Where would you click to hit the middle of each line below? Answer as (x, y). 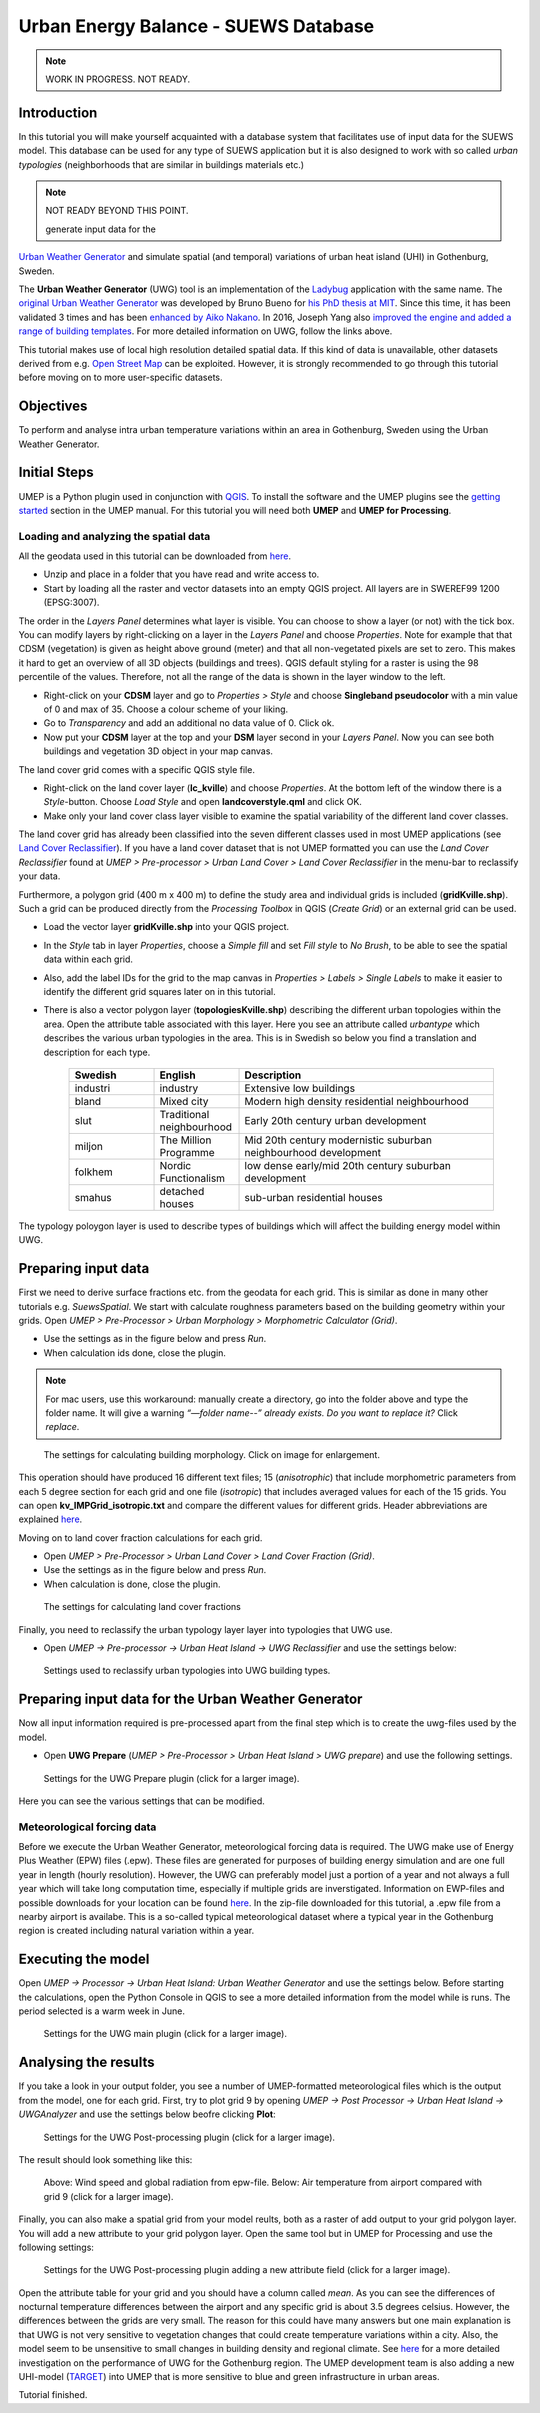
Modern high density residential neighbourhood (356, 1101)
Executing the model (84, 1959)
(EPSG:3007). (71, 602)
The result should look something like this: (105, 2159)
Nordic (175, 1165)
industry (179, 1088)
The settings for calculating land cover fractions (142, 1607)
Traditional (184, 1114)
